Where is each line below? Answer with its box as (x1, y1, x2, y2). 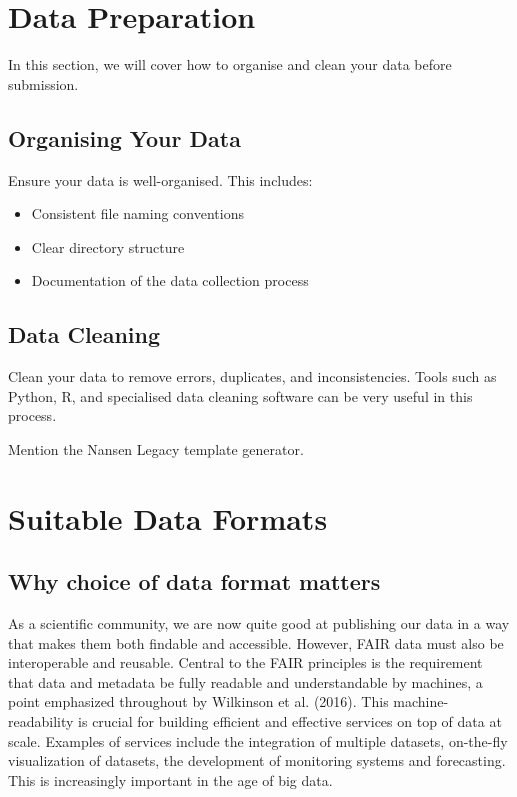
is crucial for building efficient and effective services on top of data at (78, 711, 502, 732)
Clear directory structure (31, 236, 185, 257)
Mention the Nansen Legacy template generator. (8, 438, 304, 459)
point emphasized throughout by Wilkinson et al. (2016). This (8, 691, 389, 712)
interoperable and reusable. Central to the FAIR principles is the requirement (8, 652, 483, 673)
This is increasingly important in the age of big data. (8, 769, 333, 790)
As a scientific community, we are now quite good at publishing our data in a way (8, 613, 510, 634)
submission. (8, 73, 79, 94)
